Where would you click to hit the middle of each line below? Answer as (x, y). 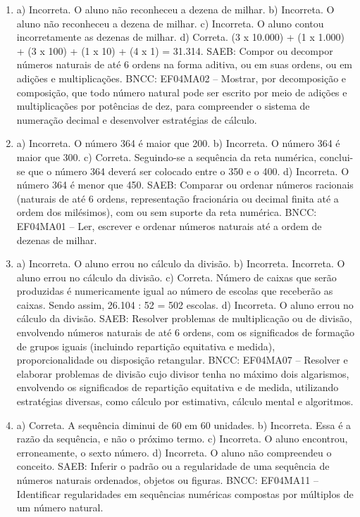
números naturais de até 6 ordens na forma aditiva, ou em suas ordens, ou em (185, 64)
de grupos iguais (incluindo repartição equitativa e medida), (146, 346)
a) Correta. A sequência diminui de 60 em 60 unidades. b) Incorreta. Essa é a (184, 425)
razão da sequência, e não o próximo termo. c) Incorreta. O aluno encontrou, (182, 439)
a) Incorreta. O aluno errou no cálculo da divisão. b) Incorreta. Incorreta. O (181, 263)
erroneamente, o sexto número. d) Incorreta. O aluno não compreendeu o (174, 452)
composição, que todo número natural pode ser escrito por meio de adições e (182, 92)
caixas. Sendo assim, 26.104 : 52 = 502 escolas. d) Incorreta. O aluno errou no (185, 304)
